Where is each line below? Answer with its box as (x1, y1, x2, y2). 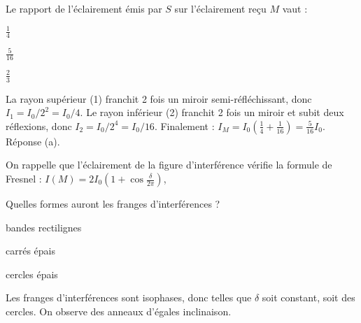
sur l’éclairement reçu (174, 1, 267, 15)
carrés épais (6, 243, 55, 258)
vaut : (282, 1, 308, 15)
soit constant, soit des (262, 290, 355, 305)
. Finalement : (154, 118, 215, 133)
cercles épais (6, 266, 58, 281)
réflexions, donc (6, 118, 72, 133)
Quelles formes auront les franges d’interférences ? (6, 196, 220, 210)
